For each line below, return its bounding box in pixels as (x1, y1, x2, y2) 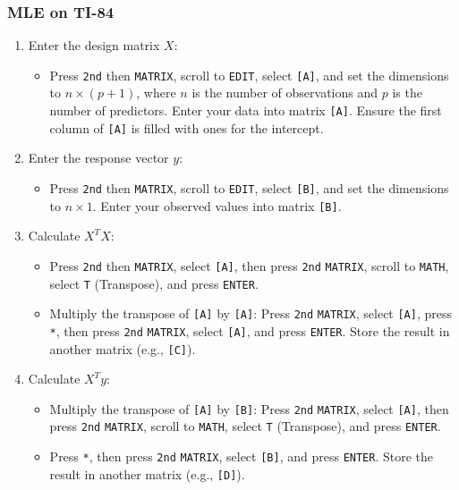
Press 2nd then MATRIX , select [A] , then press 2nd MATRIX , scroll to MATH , (49, 256, 449, 275)
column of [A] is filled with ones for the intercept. (49, 118, 324, 137)
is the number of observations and (191, 83, 378, 102)
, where (136, 83, 176, 102)
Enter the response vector (28, 148, 169, 167)
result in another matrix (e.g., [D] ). (49, 464, 245, 483)
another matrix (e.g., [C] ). (49, 339, 196, 358)
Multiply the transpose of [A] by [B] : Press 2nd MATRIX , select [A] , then (49, 399, 449, 418)
